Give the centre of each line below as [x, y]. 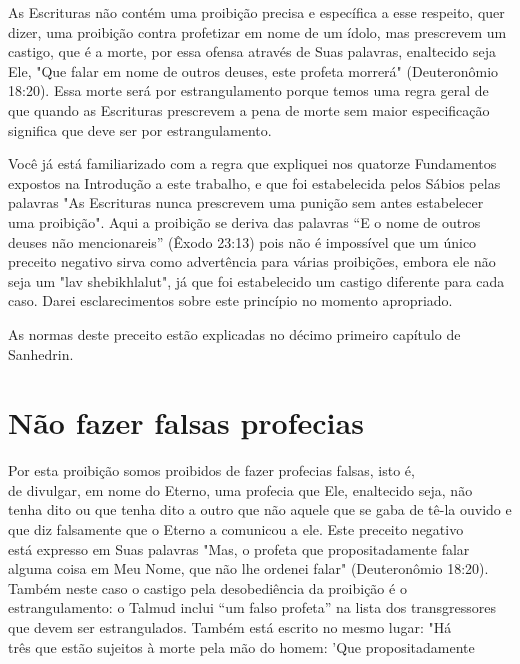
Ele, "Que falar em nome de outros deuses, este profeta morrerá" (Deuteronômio [253, 70]
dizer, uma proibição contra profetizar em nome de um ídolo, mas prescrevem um [257, 31]
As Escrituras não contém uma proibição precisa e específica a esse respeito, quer [256, 12]
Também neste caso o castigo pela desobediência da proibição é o [207, 587]
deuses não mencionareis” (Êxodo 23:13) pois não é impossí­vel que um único [242, 241]
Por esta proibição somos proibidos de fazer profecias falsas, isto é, [211, 470]
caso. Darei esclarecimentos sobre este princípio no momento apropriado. [230, 300]
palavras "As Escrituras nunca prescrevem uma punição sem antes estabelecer [246, 202]
